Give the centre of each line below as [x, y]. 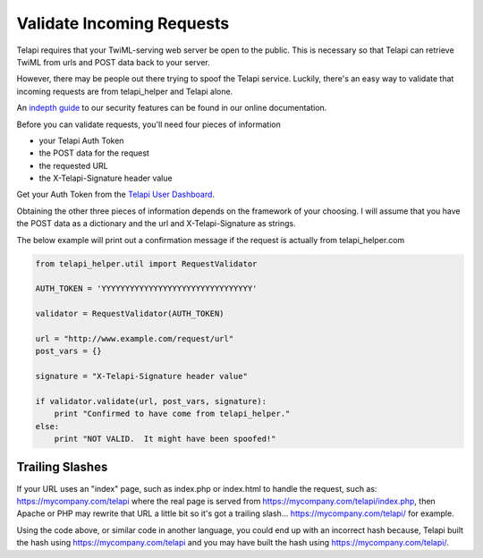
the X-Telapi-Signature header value [106, 178]
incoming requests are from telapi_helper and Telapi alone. [125, 91]
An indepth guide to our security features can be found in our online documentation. [172, 108]
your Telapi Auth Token [81, 140]
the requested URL [74, 165]
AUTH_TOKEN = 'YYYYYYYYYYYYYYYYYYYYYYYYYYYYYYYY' [146, 289]
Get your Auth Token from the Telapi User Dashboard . [115, 194]
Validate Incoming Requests [123, 23]
